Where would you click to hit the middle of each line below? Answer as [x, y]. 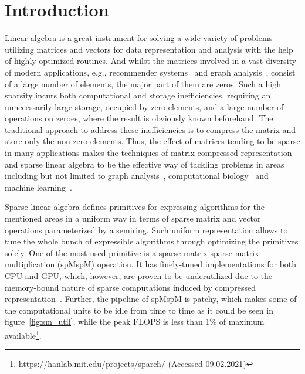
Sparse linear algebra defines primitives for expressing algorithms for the [135, 207]
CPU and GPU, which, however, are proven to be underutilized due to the [139, 276]
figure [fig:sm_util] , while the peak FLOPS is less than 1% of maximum [135, 322]
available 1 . [23, 334]
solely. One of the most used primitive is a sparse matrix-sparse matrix [132, 252]
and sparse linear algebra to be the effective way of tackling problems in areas [145, 164]
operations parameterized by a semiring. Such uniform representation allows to [146, 229]
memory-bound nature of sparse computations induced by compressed [130, 287]
